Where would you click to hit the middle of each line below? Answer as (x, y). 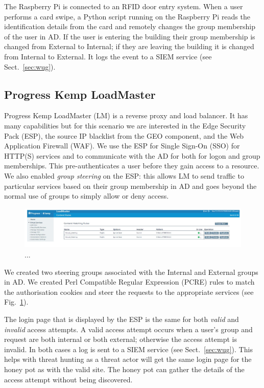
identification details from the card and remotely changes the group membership (130, 26)
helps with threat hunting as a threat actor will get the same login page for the (128, 359)
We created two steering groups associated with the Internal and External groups (131, 272)
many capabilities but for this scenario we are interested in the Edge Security (125, 125)
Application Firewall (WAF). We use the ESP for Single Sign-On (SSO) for (122, 146)
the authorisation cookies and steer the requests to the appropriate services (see (129, 292)
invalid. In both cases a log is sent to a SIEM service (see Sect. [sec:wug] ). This (128, 349)
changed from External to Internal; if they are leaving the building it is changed (129, 46)
